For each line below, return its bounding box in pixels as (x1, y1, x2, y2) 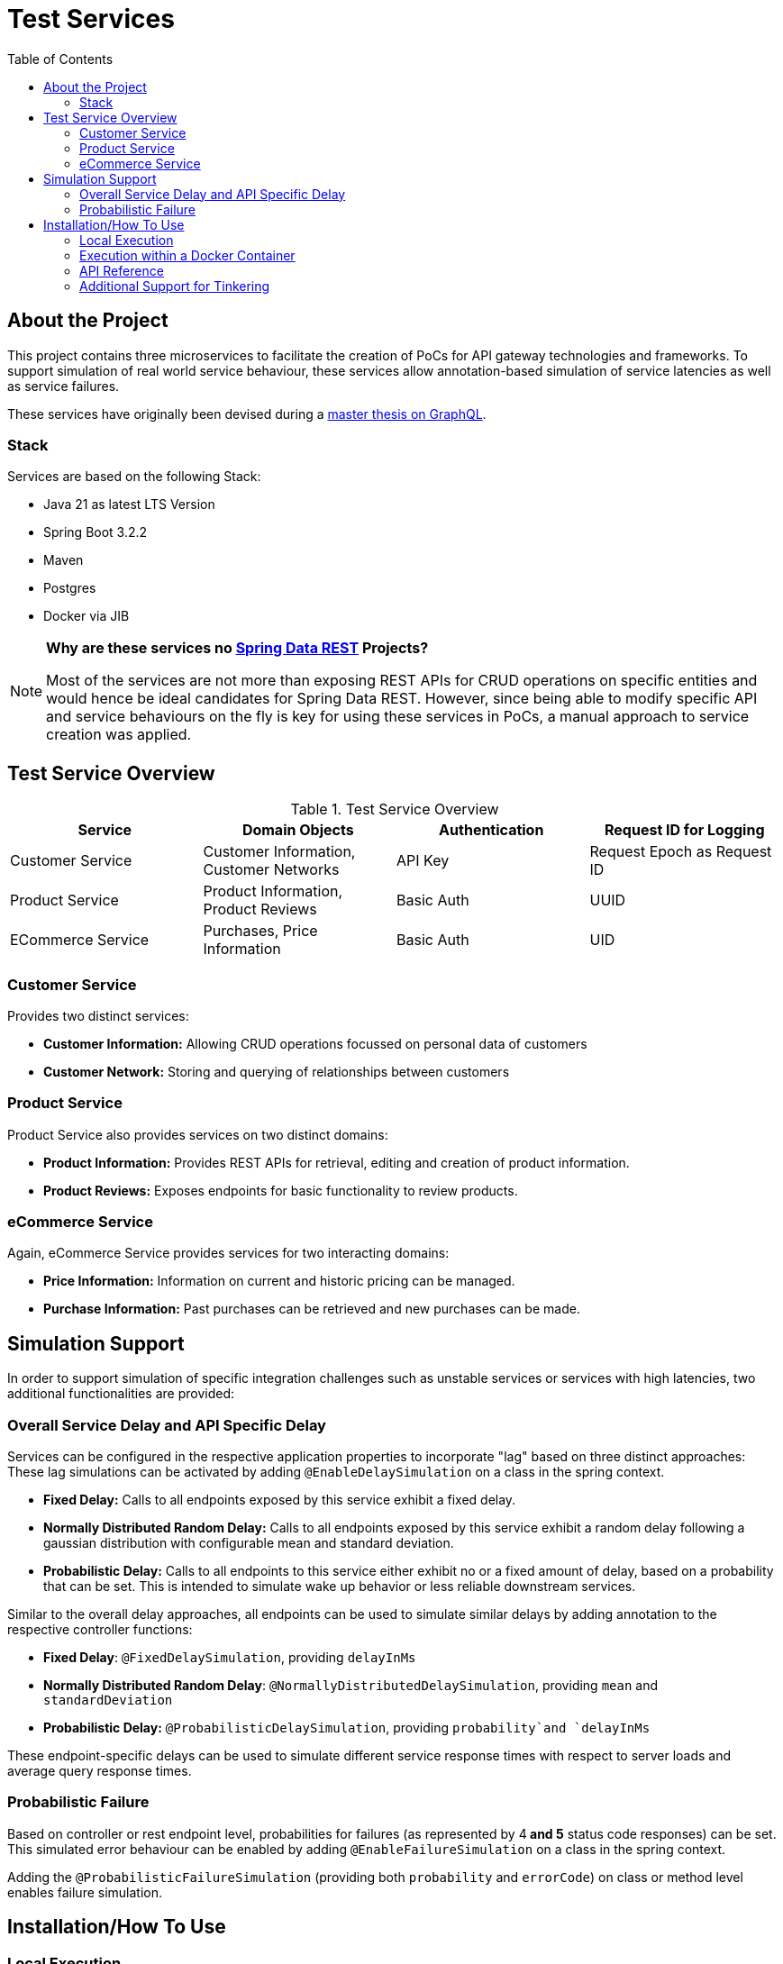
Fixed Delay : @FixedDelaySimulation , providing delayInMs (43, 1650, 416, 1666)
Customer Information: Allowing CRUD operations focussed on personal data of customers (43, 1035, 587, 1051)
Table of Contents (7, 50, 114, 67)
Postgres (43, 580, 96, 596)
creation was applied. (46, 725, 192, 744)
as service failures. (7, 377, 120, 394)
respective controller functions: (7, 1622, 193, 1638)
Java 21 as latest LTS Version (43, 496, 215, 513)
